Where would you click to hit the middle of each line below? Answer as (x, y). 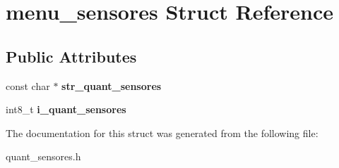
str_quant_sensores (112, 85)
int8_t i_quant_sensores (66, 109)
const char (28, 85)
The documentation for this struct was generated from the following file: (162, 133)
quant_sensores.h (43, 156)
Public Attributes (71, 56)
